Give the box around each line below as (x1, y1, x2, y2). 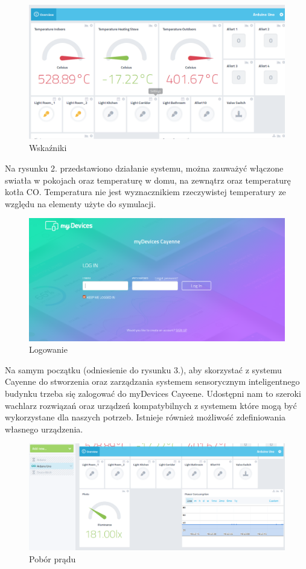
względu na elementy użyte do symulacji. (5, 197, 156, 210)
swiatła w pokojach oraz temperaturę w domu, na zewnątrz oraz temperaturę (5, 173, 291, 186)
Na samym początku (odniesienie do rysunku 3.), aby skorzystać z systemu (5, 363, 282, 376)
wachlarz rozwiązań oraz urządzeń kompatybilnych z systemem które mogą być (5, 399, 297, 411)
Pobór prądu (29, 552, 76, 565)
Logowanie (29, 343, 68, 356)
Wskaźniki (29, 141, 67, 154)
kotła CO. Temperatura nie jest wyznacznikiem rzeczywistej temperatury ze (5, 185, 286, 198)
